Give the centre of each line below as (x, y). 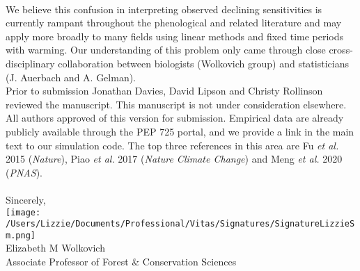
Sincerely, (26, 199)
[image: (23, 212)
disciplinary (30, 63)
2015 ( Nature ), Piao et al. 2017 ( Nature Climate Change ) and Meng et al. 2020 (174, 159)
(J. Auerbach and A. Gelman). (71, 77)
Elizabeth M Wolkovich (55, 248)
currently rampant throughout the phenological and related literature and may (174, 23)
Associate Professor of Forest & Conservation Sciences (121, 262)
